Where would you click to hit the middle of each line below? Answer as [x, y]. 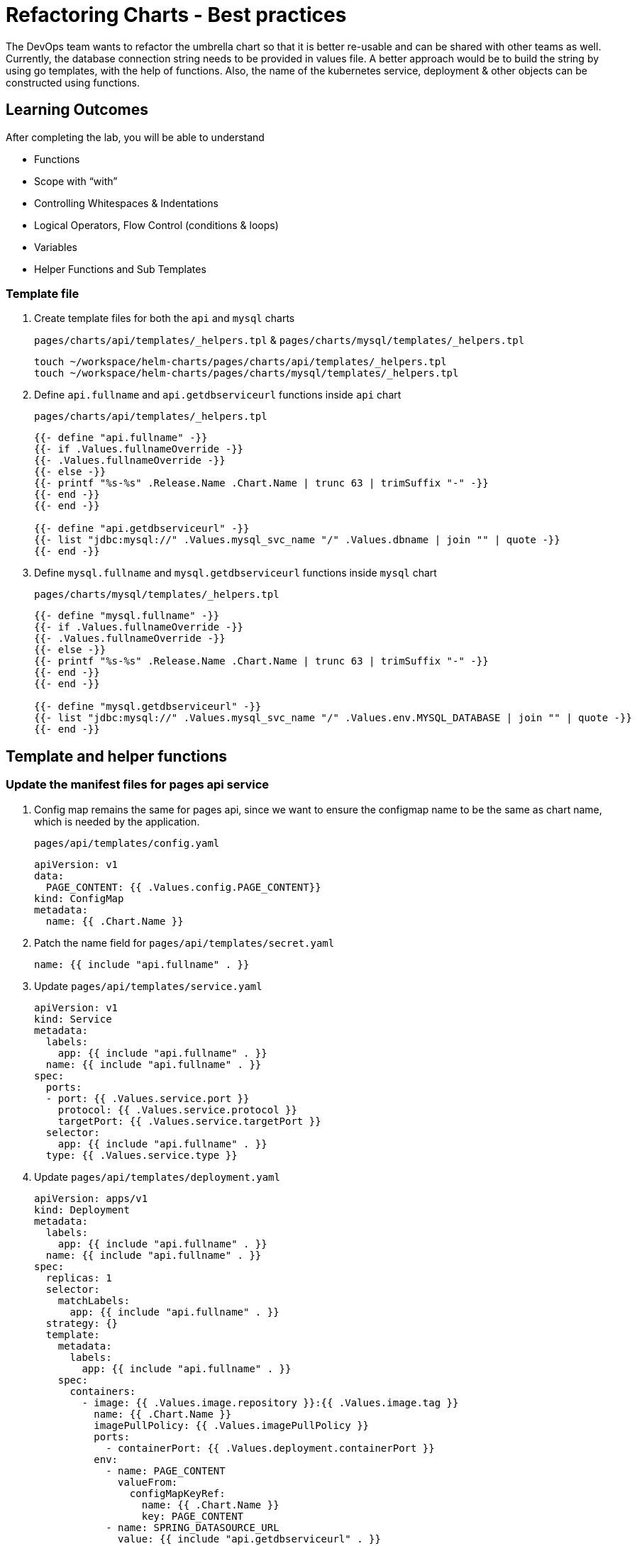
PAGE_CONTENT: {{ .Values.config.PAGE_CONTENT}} [183, 887]
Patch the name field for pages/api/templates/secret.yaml [184, 942]
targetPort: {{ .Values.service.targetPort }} [189, 1121]
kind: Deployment [82, 1209]
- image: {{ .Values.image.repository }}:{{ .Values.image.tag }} [270, 1402]
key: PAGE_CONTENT [193, 1516]
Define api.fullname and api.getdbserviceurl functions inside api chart [218, 395]
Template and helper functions [117, 756]
